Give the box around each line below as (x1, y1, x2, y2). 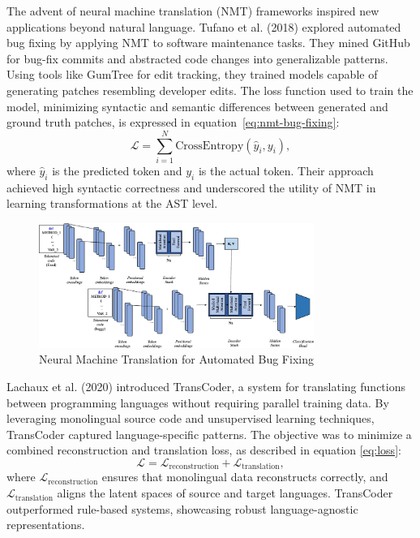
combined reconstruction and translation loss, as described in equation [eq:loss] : (6, 441, 401, 458)
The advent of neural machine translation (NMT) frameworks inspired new (6, 2, 379, 19)
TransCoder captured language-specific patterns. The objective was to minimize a (6, 425, 412, 442)
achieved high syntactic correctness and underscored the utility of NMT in (6, 179, 376, 196)
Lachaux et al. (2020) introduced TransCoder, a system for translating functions (6, 378, 405, 395)
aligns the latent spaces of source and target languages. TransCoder (57, 484, 393, 501)
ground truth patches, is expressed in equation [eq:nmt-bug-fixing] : (6, 114, 340, 131)
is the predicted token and (52, 161, 182, 179)
